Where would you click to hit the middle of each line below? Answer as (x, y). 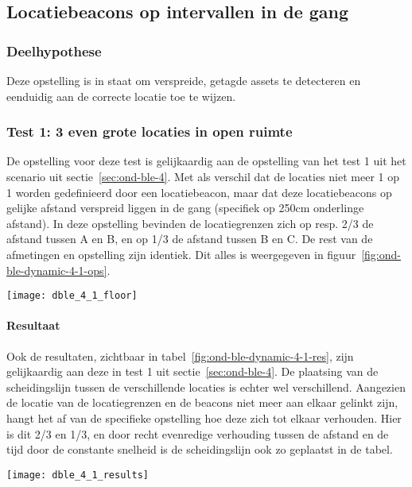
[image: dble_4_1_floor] (72, 296)
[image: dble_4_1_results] (78, 475)
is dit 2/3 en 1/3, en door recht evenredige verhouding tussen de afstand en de (198, 433)
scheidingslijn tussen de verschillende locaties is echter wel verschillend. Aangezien (206, 387)
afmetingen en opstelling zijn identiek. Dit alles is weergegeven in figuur (181, 254)
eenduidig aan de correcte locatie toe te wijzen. (121, 96)
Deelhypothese (54, 50)
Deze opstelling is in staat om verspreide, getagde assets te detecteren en (184, 80)
